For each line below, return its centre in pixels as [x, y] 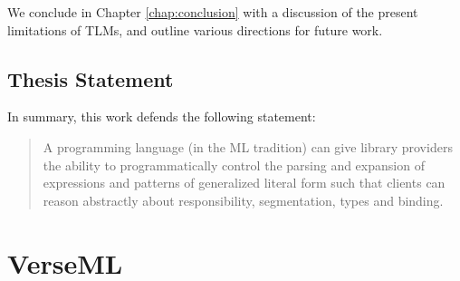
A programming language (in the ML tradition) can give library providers [248, 146]
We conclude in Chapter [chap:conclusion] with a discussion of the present [213, 12]
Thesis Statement [91, 78]
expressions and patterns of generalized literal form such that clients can [244, 183]
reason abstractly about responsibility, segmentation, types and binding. [243, 200]
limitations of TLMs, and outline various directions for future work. [195, 29]
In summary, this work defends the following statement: [162, 116]
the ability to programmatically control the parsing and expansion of [234, 165]
